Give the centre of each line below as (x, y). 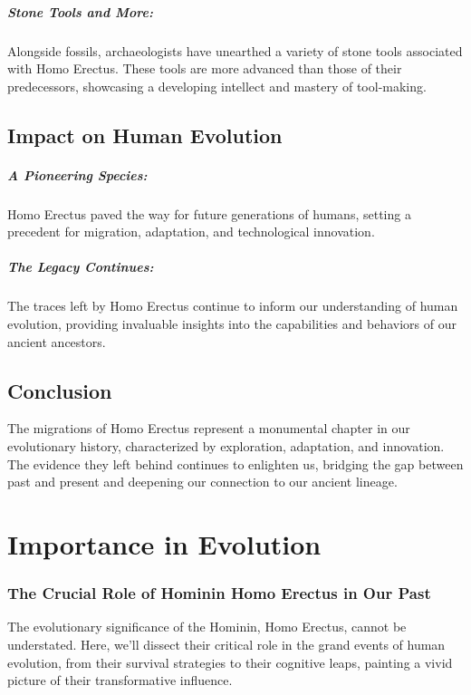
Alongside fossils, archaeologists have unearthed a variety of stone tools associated (235, 50)
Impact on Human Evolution (145, 135)
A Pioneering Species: (77, 174)
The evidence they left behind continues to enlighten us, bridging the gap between (235, 463)
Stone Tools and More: (80, 11)
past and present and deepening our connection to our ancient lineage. (202, 482)
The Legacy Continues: (81, 267)
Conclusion (60, 390)
